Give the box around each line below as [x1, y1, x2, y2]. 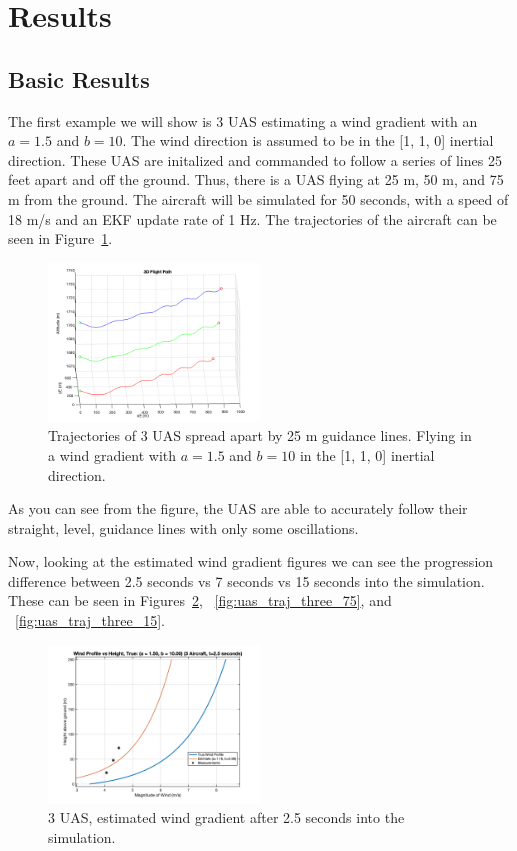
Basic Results [8, 63, 150, 94]
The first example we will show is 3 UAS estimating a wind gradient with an [8, 110, 478, 131]
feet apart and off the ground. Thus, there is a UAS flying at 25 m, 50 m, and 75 [8, 169, 504, 190]
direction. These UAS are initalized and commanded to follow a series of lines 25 [8, 149, 502, 170]
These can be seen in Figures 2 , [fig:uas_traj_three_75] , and [8, 590, 392, 611]
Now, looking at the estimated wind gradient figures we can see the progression [8, 551, 494, 572]
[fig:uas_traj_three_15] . [15, 610, 165, 631]
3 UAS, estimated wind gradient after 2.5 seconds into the [48, 807, 405, 828]
